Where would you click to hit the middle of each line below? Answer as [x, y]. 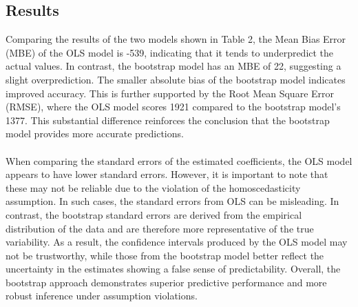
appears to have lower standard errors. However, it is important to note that [167, 174]
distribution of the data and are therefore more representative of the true [160, 228]
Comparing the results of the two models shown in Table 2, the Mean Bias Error [176, 39]
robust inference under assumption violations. [102, 296]
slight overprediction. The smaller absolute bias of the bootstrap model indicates [176, 79]
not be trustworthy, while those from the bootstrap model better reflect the [165, 255]
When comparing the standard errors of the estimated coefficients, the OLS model [179, 160]
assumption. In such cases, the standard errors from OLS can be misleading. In [172, 201]
